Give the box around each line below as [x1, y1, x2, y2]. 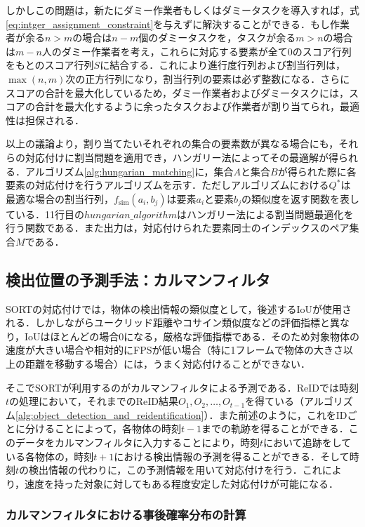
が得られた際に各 [277, 164, 357, 178]
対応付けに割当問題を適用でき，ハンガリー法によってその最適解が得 [25, 149, 339, 164]
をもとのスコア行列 [6, 58, 94, 72]
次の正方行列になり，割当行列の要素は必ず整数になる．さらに [65, 71, 350, 86]
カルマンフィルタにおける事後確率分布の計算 [6, 506, 246, 523]
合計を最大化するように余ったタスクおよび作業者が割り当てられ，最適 [34, 99, 359, 114]
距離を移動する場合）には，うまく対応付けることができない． [25, 356, 310, 371]
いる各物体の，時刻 [6, 448, 94, 463]
